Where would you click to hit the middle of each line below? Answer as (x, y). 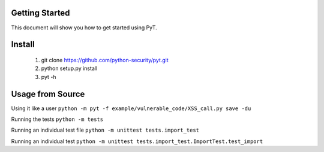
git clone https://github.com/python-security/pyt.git (105, 60)
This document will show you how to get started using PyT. (84, 28)
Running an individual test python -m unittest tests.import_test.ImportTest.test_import (137, 141)
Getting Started (40, 13)
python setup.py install (69, 68)
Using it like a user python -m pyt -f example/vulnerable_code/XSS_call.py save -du (131, 108)
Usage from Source (48, 94)
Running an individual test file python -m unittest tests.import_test (105, 130)
